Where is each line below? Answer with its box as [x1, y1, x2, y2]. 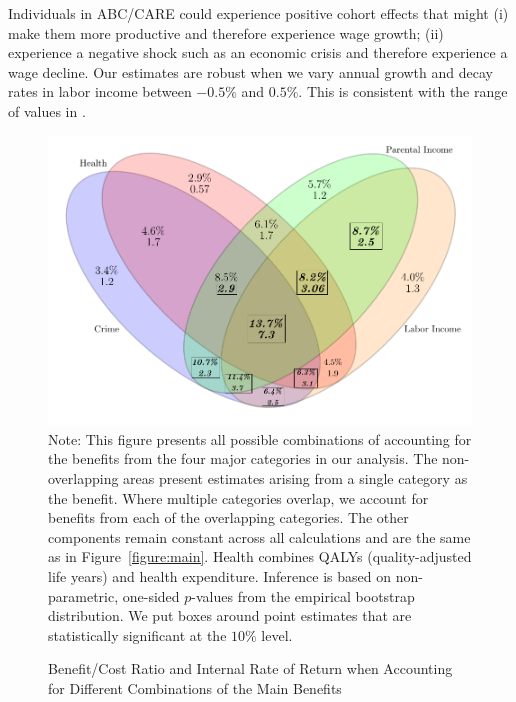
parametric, [48, 585, 119, 606]
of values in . [8, 100, 86, 121]
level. [261, 624, 293, 645]
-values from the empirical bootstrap [191, 585, 415, 606]
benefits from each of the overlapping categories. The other [48, 507, 409, 528]
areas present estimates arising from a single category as [123, 468, 468, 489]
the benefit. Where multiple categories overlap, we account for [48, 487, 429, 508]
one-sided [122, 585, 180, 606]
